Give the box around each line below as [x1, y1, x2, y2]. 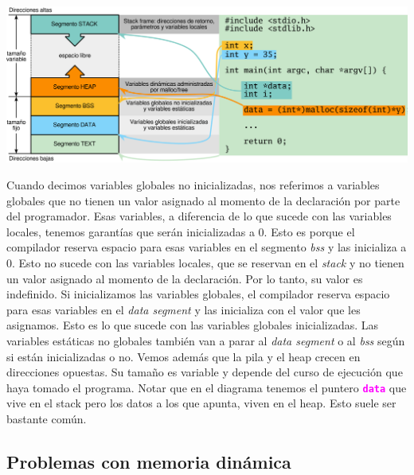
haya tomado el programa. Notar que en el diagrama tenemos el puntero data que [6, 379, 407, 395]
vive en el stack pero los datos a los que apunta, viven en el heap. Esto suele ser [6, 395, 396, 411]
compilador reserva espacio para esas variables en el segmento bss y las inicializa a [6, 239, 407, 255]
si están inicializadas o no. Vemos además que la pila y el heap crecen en [6, 348, 361, 364]
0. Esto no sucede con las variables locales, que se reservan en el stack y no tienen [6, 254, 404, 271]
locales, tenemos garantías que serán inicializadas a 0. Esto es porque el [6, 223, 355, 239]
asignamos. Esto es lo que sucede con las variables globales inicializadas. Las [6, 317, 379, 333]
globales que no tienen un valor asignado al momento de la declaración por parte [6, 192, 400, 208]
